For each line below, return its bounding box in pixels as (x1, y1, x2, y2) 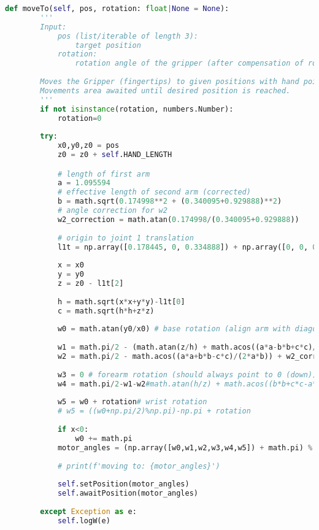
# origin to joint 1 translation (57, 233, 194, 242)
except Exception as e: (40, 507, 137, 516)
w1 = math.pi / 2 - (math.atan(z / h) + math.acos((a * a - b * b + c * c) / (57, 343, 317, 352)
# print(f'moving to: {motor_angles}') (57, 461, 220, 470)
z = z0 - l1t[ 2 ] (57, 279, 124, 288)
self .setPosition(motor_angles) (57, 480, 190, 489)
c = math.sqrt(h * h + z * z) (57, 306, 155, 315)
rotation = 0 (57, 113, 102, 123)
